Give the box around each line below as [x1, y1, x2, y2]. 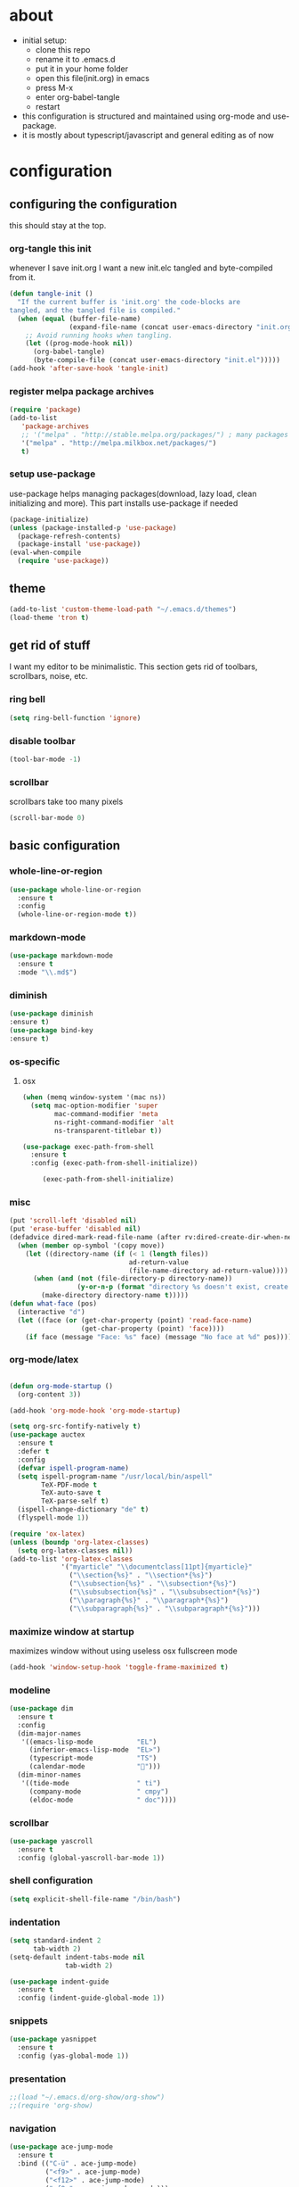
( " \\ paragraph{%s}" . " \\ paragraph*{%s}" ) [69, 1595, 229, 1604]
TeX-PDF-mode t [41, 1480, 98, 1489]
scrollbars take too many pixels [9, 796, 124, 808]
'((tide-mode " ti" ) [20, 1778, 162, 1787]
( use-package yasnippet [9, 2035, 98, 2044]
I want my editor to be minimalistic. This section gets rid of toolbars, [9, 661, 258, 672]
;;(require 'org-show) [9, 2101, 93, 2110]
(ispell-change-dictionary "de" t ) [17, 1505, 149, 1514]
